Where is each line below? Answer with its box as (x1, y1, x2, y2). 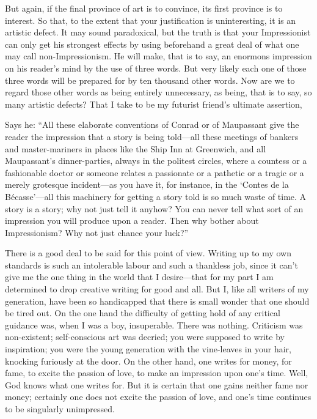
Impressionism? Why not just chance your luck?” (5, 226, 189, 239)
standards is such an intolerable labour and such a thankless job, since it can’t (5, 258, 298, 271)
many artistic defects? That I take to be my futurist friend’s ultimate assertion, (5, 97, 302, 110)
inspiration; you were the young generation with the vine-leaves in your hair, (5, 343, 291, 355)
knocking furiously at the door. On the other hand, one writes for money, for (5, 354, 292, 367)
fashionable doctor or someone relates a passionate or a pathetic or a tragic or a (5, 166, 304, 179)
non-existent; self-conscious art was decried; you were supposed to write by (5, 330, 285, 343)
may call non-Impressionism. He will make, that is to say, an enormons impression (5, 50, 312, 62)
